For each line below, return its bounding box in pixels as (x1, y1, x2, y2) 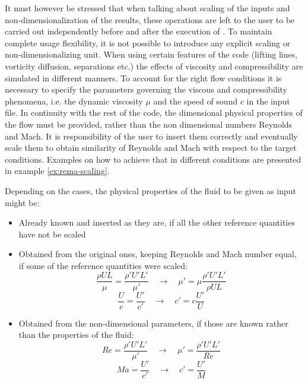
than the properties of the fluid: (18, 328, 134, 341)
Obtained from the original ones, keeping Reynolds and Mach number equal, (18, 248, 297, 260)
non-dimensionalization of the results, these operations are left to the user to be (5, 13, 295, 26)
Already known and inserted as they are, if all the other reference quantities (18, 216, 295, 229)
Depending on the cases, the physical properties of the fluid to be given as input (5, 184, 297, 197)
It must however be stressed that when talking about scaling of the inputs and (5, 2, 290, 14)
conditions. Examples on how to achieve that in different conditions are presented (5, 153, 301, 165)
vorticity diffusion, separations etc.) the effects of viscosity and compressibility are (5, 59, 303, 72)
